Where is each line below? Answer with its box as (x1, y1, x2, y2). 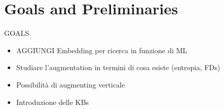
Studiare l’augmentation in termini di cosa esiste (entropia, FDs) (16, 62, 220, 73)
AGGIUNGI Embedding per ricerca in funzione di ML (16, 45, 188, 55)
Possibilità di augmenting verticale (16, 79, 125, 90)
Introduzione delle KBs (16, 96, 89, 107)
